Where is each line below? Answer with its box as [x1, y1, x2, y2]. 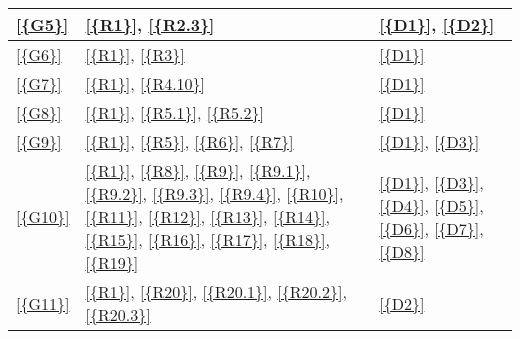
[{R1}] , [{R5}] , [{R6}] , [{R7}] [85, 130, 294, 153]
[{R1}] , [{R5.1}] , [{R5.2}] [85, 101, 264, 124]
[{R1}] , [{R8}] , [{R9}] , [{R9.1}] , [85, 159, 311, 182]
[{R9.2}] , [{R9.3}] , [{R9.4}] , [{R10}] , [85, 182, 344, 205]
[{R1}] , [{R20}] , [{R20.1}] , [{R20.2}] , [85, 280, 347, 303]
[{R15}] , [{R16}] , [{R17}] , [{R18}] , [85, 228, 331, 251]
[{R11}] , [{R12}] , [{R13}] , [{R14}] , [85, 205, 331, 228]
